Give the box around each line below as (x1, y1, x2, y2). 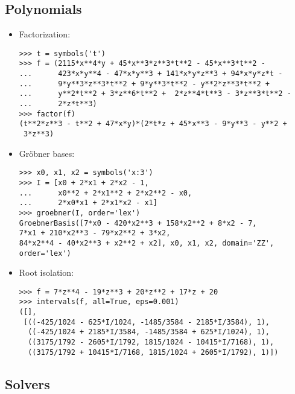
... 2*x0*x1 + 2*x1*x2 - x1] (19, 199, 157, 208)
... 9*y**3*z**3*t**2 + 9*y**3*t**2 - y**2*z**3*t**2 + (19, 79, 270, 88)
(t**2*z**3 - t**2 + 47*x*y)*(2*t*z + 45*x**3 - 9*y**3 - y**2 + (19, 119, 287, 129)
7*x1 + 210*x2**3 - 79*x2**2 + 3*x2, (19, 229, 171, 238)
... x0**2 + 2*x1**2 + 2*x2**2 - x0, (19, 188, 192, 197)
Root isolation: (19, 266, 74, 279)
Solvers (5, 374, 50, 393)
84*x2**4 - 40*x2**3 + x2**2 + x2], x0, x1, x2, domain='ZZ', (19, 238, 274, 247)
